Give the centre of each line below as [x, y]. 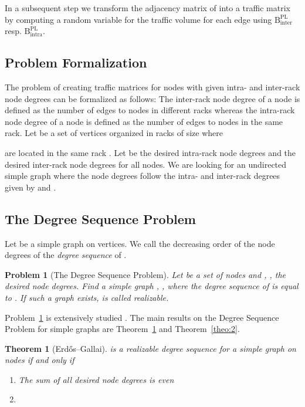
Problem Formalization [76, 62]
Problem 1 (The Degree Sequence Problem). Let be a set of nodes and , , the [145, 274]
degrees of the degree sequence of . [66, 255]
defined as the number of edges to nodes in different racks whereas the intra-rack [150, 110]
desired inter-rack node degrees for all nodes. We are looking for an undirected [146, 164]
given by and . [30, 187]
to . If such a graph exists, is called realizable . [87, 297]
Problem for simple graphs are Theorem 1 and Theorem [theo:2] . [122, 329]
